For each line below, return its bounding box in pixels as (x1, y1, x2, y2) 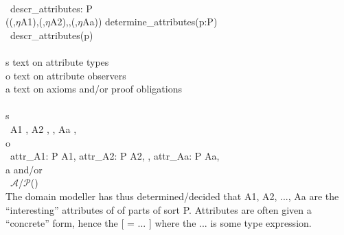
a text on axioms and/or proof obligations (5, 82, 182, 96)
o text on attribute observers (5, 68, 126, 82)
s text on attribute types (5, 54, 109, 69)
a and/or (5, 162, 43, 176)
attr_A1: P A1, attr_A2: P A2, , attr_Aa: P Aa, (10, 149, 220, 163)
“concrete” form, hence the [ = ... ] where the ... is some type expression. (5, 216, 312, 230)
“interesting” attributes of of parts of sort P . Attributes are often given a (5, 202, 312, 217)
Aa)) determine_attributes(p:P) (82, 14, 218, 29)
